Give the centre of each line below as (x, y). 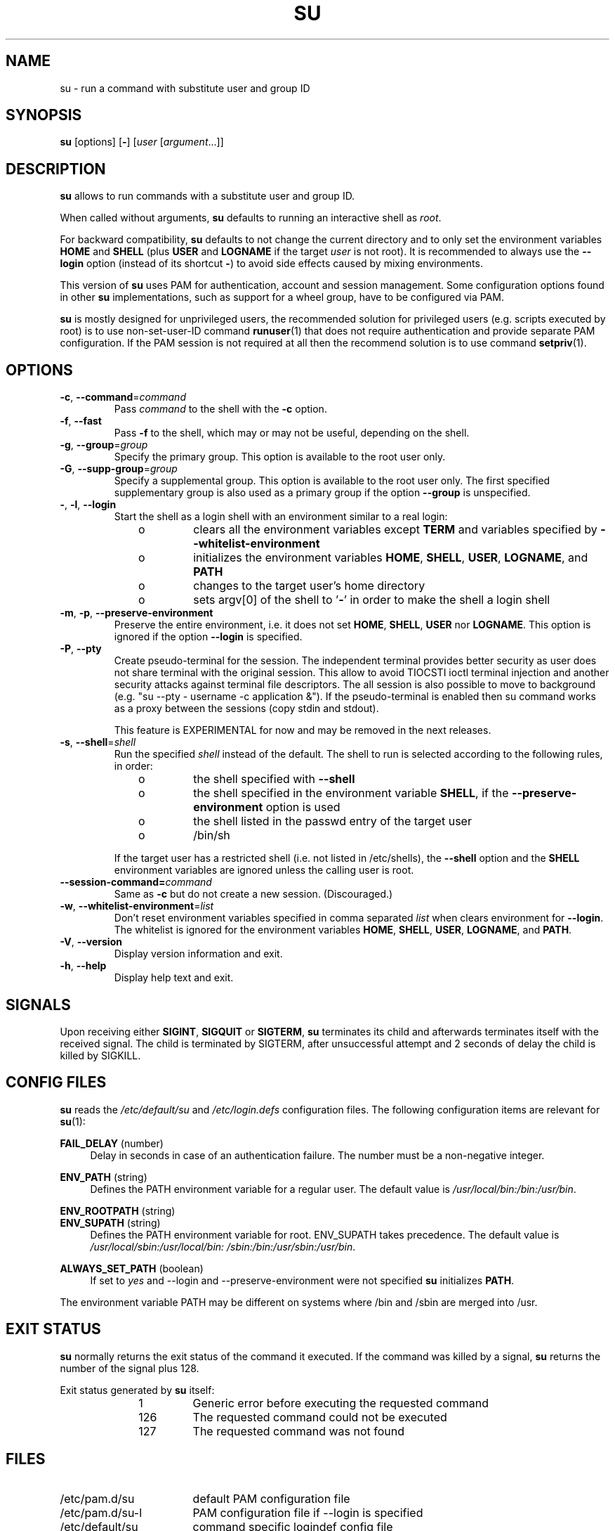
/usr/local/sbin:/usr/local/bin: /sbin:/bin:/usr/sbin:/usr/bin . (223, 1246)
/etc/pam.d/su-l (101, 1512)
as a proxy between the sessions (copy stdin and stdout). (246, 709)
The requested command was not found (299, 1431)
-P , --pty (81, 649)
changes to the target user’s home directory (309, 586)
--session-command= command (136, 882)
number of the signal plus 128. (130, 1368)
